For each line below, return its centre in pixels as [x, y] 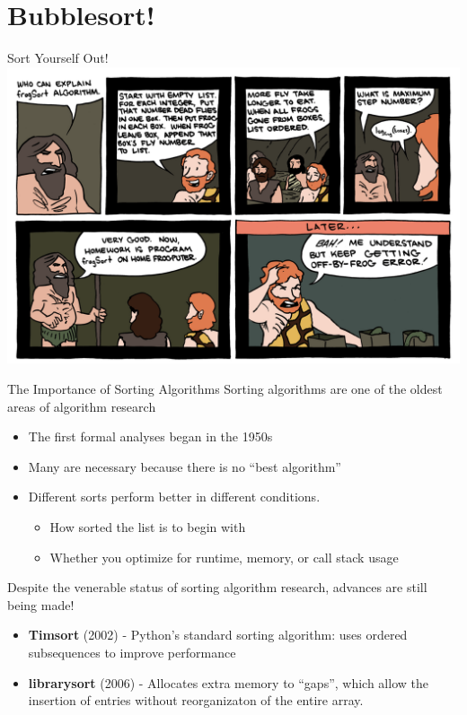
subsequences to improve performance [132, 652]
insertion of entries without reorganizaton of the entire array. [196, 700]
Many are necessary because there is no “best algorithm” [185, 466]
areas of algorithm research [82, 406]
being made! [41, 604]
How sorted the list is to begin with [148, 527]
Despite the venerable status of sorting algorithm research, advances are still [217, 587]
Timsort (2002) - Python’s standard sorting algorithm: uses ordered [218, 635]
